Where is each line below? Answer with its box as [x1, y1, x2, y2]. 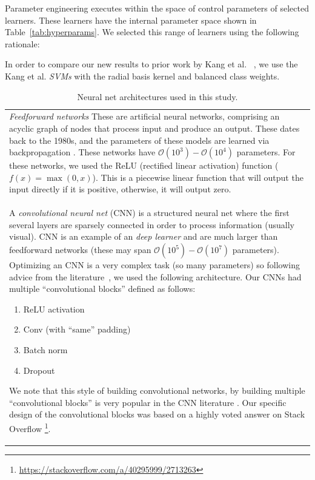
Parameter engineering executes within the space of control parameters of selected [5, 2, 309, 14]
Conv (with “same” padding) [23, 323, 131, 336]
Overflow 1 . [9, 420, 51, 434]
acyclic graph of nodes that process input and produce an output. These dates [9, 122, 300, 134]
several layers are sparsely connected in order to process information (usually [9, 218, 295, 231]
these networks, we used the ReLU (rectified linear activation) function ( [9, 159, 279, 172]
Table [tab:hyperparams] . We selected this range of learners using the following [5, 25, 299, 38]
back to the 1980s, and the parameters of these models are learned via [9, 134, 270, 146]
